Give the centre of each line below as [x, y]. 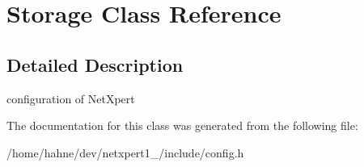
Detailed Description [95, 64]
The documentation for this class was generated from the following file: [182, 125]
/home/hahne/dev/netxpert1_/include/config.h [125, 152]
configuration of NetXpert [71, 98]
